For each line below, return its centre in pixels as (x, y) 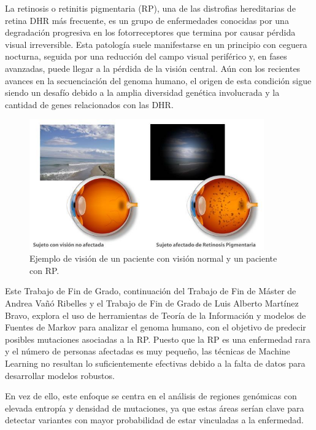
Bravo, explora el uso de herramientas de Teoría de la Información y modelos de (156, 315)
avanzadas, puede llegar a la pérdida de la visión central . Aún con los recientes (153, 68)
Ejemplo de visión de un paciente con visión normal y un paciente (153, 258)
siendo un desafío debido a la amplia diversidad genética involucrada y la (142, 92)
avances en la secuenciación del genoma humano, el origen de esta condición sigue (158, 80)
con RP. (44, 270)
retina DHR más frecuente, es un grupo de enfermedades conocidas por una (147, 20)
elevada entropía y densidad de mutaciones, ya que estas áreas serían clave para (155, 408)
